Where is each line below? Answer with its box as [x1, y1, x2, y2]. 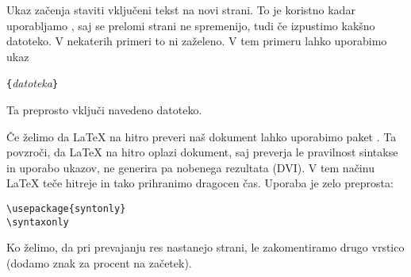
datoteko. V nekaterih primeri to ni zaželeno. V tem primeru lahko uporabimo [6, 33, 387, 49]
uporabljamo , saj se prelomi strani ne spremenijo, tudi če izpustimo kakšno [6, 17, 375, 33]
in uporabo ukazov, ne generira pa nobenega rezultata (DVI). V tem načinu [6, 159, 375, 175]
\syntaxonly [6, 216, 69, 228]
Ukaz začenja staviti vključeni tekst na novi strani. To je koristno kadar [6, 2, 355, 17]
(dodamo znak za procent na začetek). [6, 254, 192, 271]
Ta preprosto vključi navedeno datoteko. [6, 102, 202, 118]
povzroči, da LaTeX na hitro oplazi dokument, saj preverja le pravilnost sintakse [6, 144, 398, 160]
